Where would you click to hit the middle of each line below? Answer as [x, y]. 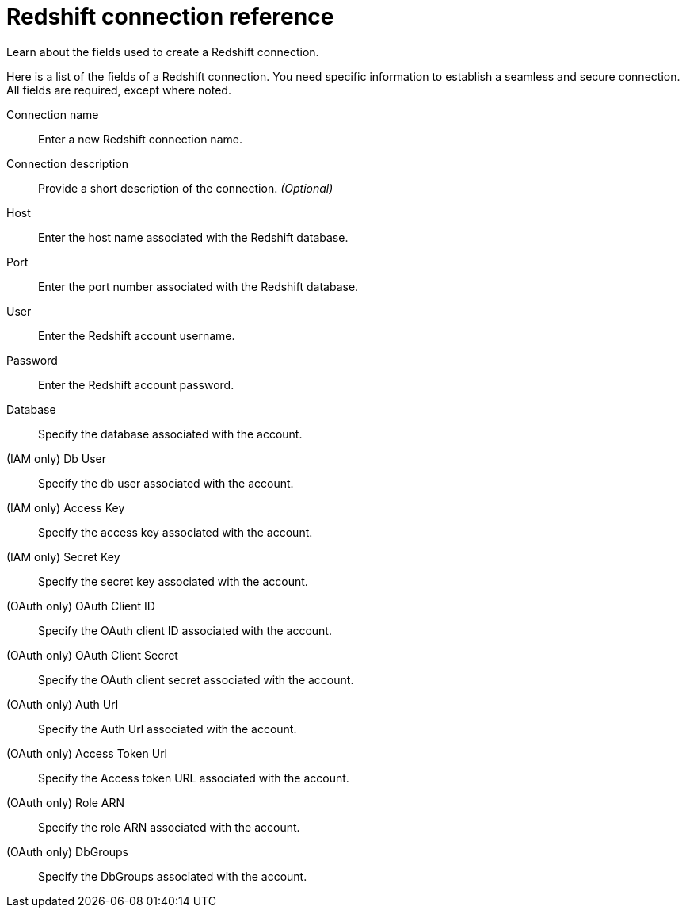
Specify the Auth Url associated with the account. [168, 729]
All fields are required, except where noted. [119, 90]
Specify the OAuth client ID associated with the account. [185, 630]
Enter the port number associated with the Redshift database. [198, 286]
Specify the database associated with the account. [170, 434]
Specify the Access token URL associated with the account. [194, 778]
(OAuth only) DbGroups [67, 851]
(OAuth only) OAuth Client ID [81, 606]
